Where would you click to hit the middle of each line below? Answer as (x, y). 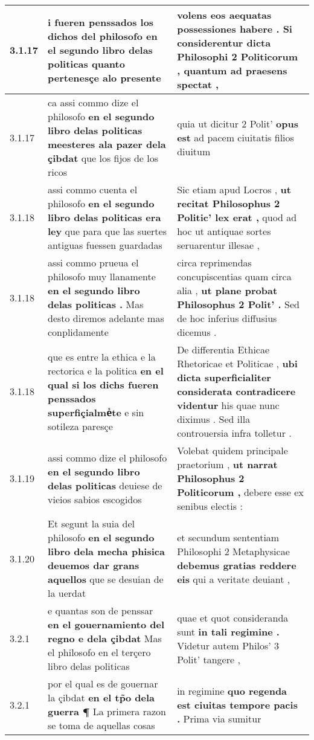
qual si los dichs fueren (103, 384)
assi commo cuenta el (93, 189)
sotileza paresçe (80, 426)
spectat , (198, 84)
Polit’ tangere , (209, 659)
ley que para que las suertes (107, 231)
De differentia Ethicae (223, 349)
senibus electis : (210, 506)
